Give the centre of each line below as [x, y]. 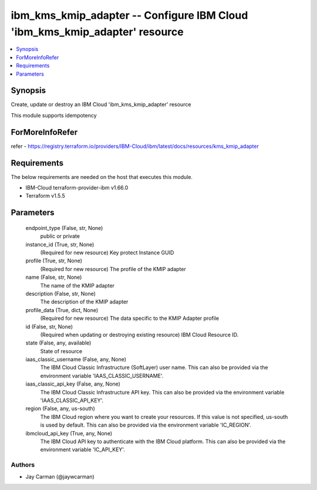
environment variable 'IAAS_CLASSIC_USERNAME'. [102, 376]
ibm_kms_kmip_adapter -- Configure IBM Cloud [129, 15]
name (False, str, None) [54, 277]
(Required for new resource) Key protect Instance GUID [107, 252]
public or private [60, 236]
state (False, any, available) [58, 343]
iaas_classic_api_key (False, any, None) [73, 384]
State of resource [61, 351]
